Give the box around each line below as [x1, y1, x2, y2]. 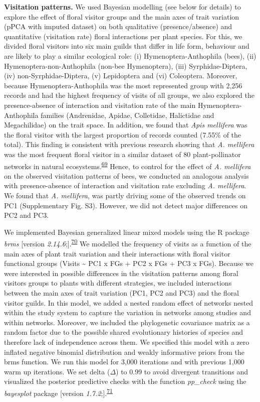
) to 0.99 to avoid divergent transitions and [116, 366, 248, 376]
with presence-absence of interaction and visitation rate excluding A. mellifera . [4, 180, 246, 191]
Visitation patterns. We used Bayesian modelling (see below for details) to [4, 2, 241, 12]
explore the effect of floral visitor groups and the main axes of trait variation [4, 11, 239, 22]
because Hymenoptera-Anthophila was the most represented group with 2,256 [4, 80, 242, 90]
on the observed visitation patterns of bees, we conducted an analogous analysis [4, 170, 249, 181]
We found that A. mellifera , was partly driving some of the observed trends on [4, 190, 246, 200]
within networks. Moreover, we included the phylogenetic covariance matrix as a [4, 317, 250, 327]
